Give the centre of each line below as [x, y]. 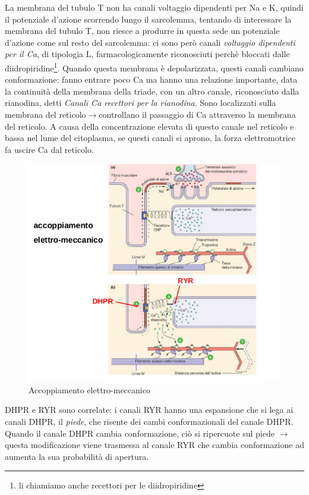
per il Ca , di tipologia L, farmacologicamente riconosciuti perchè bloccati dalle [147, 54]
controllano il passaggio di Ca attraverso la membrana [197, 114]
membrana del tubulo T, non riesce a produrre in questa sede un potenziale [142, 31]
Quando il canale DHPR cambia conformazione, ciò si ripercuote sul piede [140, 433]
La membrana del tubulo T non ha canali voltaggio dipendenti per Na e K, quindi [154, 7]
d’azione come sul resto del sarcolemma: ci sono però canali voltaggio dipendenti [150, 42]
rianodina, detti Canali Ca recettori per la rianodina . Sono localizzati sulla [141, 103]
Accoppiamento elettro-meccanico [89, 389]
